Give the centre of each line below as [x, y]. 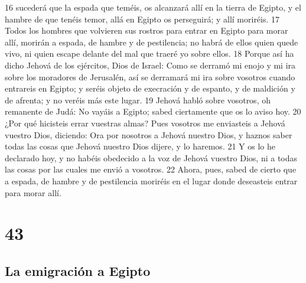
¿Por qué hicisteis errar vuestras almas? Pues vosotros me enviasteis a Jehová [145, 123]
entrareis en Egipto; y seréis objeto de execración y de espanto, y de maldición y [150, 88]
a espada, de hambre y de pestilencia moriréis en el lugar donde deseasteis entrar [151, 180]
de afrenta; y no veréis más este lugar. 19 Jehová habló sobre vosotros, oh [138, 100]
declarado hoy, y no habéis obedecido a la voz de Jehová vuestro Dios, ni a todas [151, 157]
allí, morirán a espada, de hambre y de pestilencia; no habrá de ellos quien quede [152, 42]
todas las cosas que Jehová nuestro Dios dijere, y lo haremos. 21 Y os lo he [140, 146]
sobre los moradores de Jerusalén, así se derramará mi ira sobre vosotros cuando [150, 77]
